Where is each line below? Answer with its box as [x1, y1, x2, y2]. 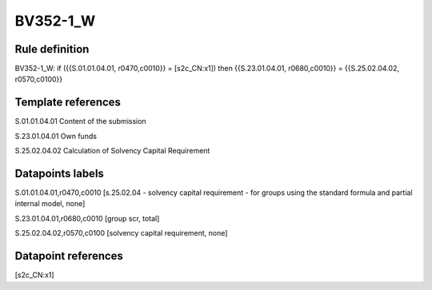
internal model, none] [14, 199, 86, 209]
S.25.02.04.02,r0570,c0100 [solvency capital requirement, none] [14, 228, 228, 238]
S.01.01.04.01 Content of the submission [14, 117, 147, 126]
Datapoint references [14, 249, 124, 263]
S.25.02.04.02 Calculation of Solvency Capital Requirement [14, 146, 210, 156]
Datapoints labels [14, 166, 104, 180]
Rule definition [14, 42, 90, 56]
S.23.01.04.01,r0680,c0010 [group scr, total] [14, 213, 160, 223]
